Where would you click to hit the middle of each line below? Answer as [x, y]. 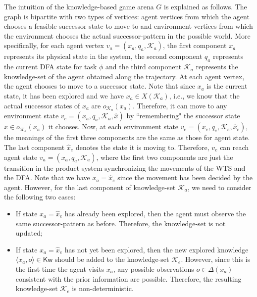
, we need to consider [219, 187]
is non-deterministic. [103, 288]
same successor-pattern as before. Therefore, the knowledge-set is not [121, 223]
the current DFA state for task [51, 67]
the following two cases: [40, 197]
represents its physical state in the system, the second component [103, 56]
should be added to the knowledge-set [112, 259]
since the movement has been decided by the [185, 177]
